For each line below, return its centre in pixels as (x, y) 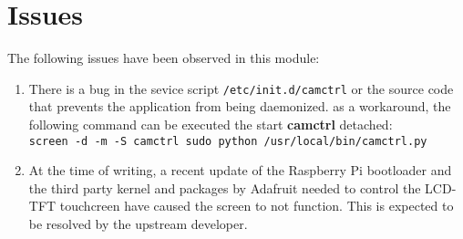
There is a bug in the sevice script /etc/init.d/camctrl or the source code (241, 88)
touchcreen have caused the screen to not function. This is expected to (257, 206)
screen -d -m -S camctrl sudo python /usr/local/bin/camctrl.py (228, 141)
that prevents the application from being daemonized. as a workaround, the (240, 106)
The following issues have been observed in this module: (164, 58)
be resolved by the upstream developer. (138, 223)
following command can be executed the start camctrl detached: (211, 124)
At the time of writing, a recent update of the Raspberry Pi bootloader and (240, 170)
